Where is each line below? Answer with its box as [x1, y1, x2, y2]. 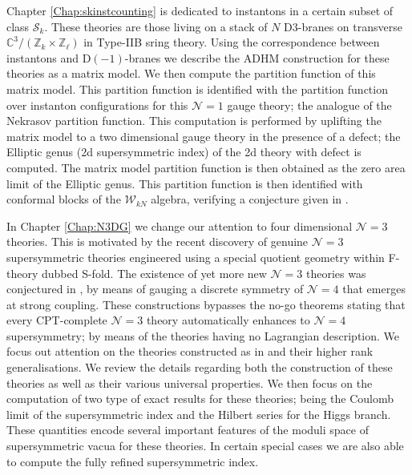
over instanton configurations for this [6, 96, 188, 113]
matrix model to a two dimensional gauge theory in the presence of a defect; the [6, 127, 401, 144]
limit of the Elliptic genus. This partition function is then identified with [6, 175, 363, 191]
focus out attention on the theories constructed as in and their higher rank [6, 343, 374, 360]
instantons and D [6, 49, 91, 66]
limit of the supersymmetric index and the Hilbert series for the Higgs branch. [6, 405, 391, 422]
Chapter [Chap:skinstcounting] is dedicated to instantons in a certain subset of [6, 2, 394, 18]
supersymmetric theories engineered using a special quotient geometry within [6, 248, 385, 265]
